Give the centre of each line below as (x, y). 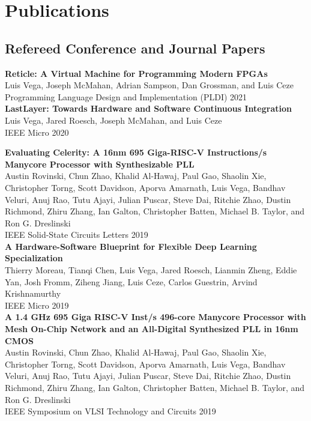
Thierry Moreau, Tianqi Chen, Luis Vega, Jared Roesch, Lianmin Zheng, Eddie (151, 270)
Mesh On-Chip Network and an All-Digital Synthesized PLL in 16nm (152, 329)
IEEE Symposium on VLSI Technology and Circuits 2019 (110, 411)
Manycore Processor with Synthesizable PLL (100, 164)
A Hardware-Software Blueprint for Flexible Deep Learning (131, 246)
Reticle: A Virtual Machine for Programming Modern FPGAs (136, 73)
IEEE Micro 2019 (37, 305)
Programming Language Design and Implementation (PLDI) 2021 (126, 96)
